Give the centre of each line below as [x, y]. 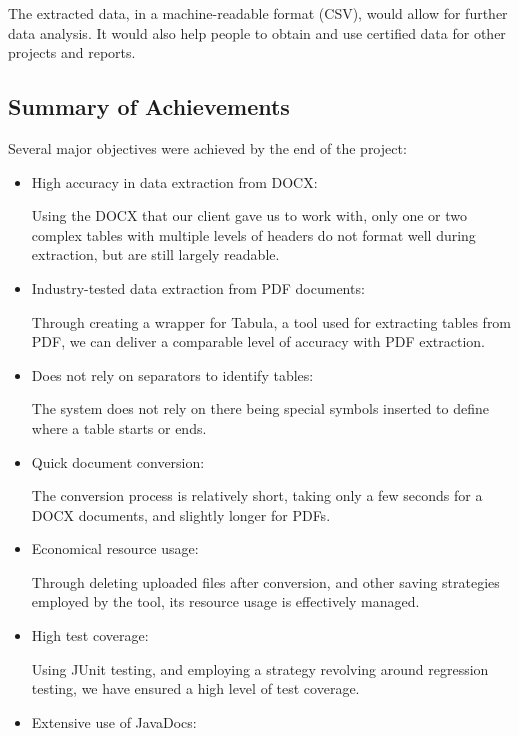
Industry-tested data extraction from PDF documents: [198, 287]
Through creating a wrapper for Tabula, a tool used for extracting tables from [271, 321]
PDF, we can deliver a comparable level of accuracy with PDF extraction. [258, 341]
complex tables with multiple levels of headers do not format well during [253, 234]
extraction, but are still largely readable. [155, 254]
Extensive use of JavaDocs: [114, 721]
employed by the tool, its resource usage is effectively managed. [225, 601]
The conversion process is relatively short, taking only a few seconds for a [257, 495]
